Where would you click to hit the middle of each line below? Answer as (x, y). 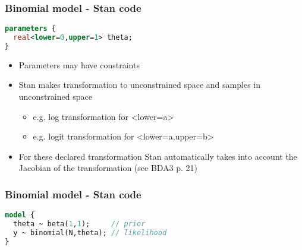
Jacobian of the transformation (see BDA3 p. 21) (108, 168)
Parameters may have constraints (79, 64)
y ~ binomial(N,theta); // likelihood (90, 232)
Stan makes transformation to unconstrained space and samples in (139, 85)
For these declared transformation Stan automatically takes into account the (158, 156)
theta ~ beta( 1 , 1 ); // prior (79, 224)
